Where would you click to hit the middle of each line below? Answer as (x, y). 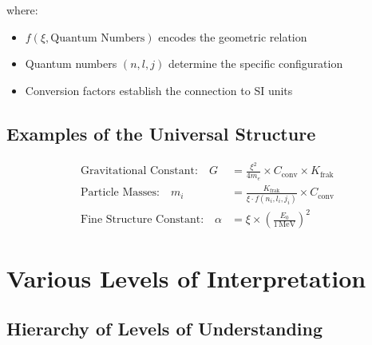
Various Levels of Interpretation (186, 278)
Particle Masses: (120, 193)
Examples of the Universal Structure (161, 133)
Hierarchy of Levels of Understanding (165, 329)
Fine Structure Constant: (142, 220)
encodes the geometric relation (233, 36)
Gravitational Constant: (139, 171)
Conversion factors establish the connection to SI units (159, 90)
